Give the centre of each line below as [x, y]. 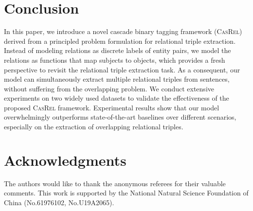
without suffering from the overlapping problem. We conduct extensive [109, 88]
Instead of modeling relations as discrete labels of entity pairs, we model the [117, 50]
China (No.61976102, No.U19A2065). [59, 202]
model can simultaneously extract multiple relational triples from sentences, [117, 79]
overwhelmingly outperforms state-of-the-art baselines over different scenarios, [120, 117]
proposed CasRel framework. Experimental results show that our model [112, 107]
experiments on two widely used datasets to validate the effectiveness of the [117, 98]
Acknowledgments [65, 160]
